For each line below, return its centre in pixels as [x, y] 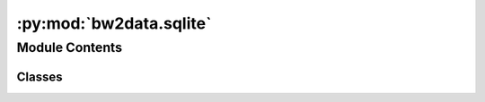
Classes [40, 76]
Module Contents [70, 47]
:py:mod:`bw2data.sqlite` [114, 23]
